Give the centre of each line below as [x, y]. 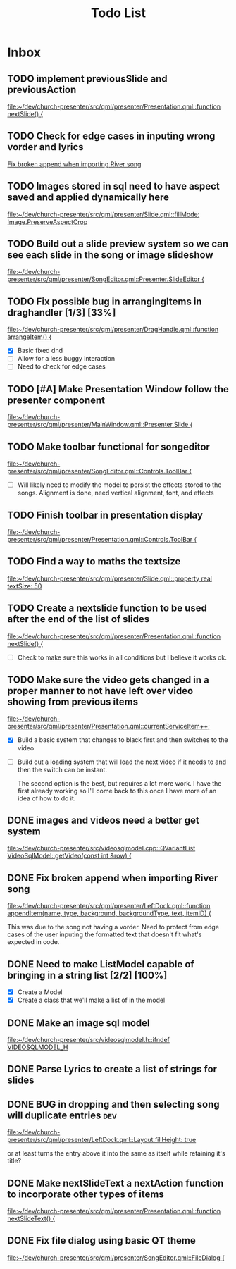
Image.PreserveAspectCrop [48, 222]
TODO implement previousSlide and [87, 79]
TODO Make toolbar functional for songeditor [108, 446]
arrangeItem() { [30, 337]
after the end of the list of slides [79, 619]
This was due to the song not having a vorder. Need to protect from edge [113, 927]
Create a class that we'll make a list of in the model [91, 1000]
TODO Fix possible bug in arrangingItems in [105, 301]
